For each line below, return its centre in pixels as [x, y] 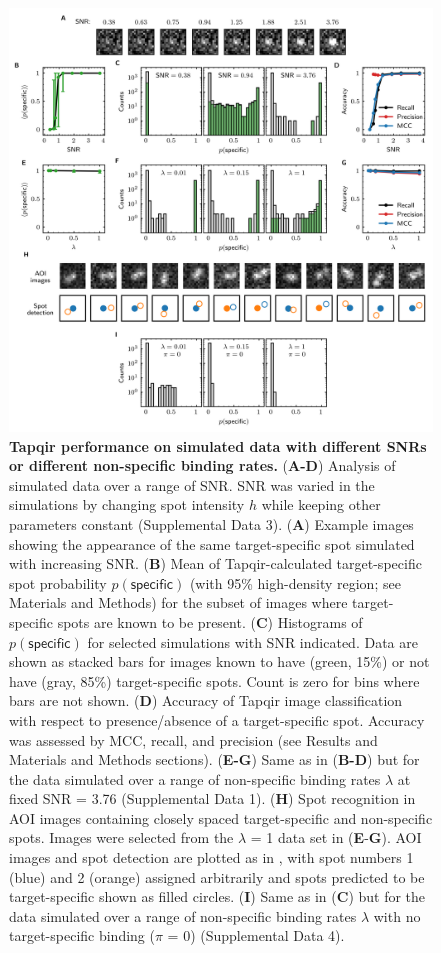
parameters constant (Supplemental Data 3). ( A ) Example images [211, 523]
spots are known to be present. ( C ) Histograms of [210, 621]
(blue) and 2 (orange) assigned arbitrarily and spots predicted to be [217, 876]
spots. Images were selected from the [121, 837]
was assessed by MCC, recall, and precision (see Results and [193, 739]
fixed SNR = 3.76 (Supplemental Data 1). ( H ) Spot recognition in [212, 798]
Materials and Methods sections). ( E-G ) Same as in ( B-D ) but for [214, 759]
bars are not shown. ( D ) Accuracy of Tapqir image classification [206, 700]
